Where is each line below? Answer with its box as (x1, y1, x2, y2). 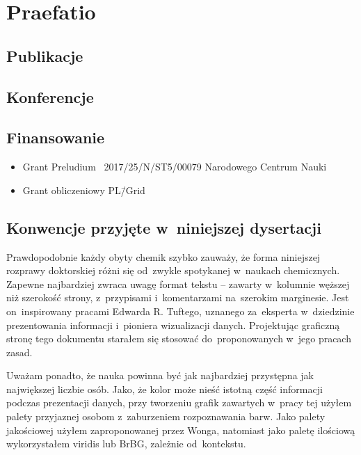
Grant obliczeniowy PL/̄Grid (22, 182, 145, 197)
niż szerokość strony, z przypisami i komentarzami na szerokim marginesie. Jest (6, 290, 349, 305)
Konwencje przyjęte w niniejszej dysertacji (6, 216, 321, 238)
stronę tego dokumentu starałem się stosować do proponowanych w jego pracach (6, 331, 351, 346)
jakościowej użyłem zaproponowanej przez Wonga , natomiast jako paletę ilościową (6, 422, 355, 437)
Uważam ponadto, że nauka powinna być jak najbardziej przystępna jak (6, 368, 314, 383)
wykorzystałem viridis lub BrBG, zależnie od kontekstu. (6, 436, 246, 451)
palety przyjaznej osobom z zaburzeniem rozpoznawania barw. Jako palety (6, 409, 326, 424)
